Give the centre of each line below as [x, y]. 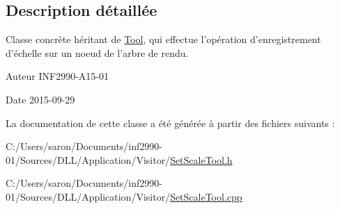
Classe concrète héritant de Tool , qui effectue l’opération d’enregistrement [163, 39]
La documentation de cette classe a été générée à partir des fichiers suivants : [170, 123]
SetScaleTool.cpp [206, 196]
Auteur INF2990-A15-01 [57, 76]
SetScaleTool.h [201, 159]
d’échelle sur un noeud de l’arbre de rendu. [97, 52]
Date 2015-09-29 [40, 99]
